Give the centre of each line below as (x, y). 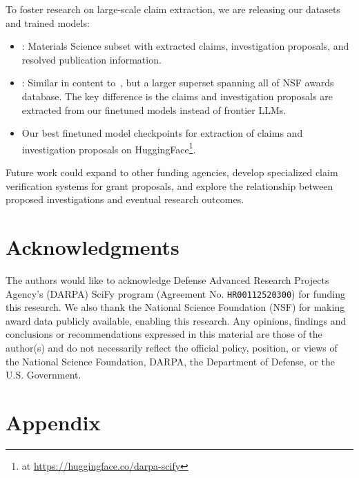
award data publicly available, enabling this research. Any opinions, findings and (176, 320)
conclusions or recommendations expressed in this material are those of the (164, 334)
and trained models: (48, 22)
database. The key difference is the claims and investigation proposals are (177, 96)
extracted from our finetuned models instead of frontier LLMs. (154, 109)
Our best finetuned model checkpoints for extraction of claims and (162, 133)
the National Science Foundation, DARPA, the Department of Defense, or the (170, 361)
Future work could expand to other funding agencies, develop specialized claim (172, 172)
